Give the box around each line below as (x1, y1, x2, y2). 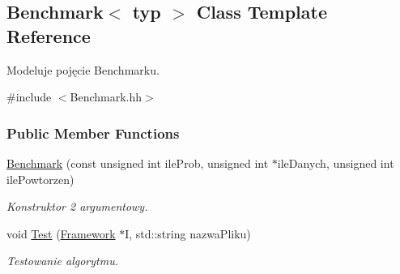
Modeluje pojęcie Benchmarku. (6, 61, 160, 78)
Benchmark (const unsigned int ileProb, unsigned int (6, 155, 269, 171)
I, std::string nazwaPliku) (125, 225, 251, 242)
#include (6, 88, 52, 105)
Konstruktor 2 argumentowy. (6, 198, 148, 215)
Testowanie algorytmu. (6, 252, 118, 269)
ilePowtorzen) (6, 170, 74, 187)
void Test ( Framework (6, 225, 116, 242)
